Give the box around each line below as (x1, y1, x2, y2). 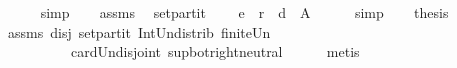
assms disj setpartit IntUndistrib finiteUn (7, 21, 271, 42)
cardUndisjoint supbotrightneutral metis (70, 41, 360, 62)
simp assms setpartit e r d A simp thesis (40, 2, 449, 22)
